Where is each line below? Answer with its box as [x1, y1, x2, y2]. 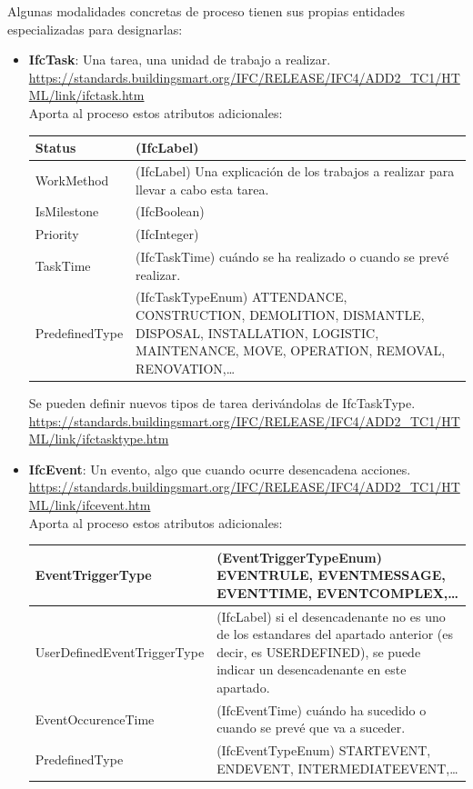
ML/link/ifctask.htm [28, 85, 145, 105]
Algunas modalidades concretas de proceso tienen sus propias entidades [7, 2, 406, 20]
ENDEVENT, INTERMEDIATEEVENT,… [216, 758, 458, 777]
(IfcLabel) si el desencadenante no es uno [216, 606, 446, 625]
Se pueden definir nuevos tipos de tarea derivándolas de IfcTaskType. [28, 393, 416, 412]
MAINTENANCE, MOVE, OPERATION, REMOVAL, [136, 341, 446, 360]
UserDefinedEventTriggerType [35, 642, 205, 661]
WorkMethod [35, 170, 109, 189]
